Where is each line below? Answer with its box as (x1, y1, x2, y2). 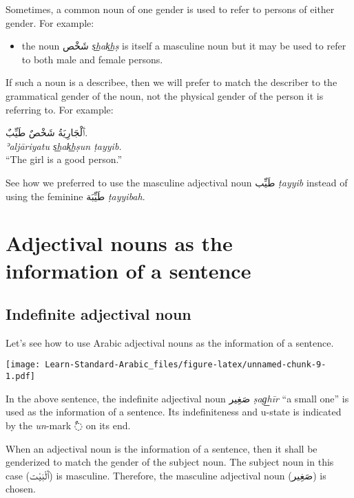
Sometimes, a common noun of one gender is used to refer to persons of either (6, 2, 335, 16)
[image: (6, 360, 41, 370)
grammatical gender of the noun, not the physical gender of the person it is (6, 88, 324, 102)
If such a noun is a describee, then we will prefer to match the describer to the (6, 75, 337, 89)
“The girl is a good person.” (6, 152, 123, 166)
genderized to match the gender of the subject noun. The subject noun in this (6, 455, 334, 469)
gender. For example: (6, 15, 94, 30)
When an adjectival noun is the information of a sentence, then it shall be (6, 441, 317, 455)
